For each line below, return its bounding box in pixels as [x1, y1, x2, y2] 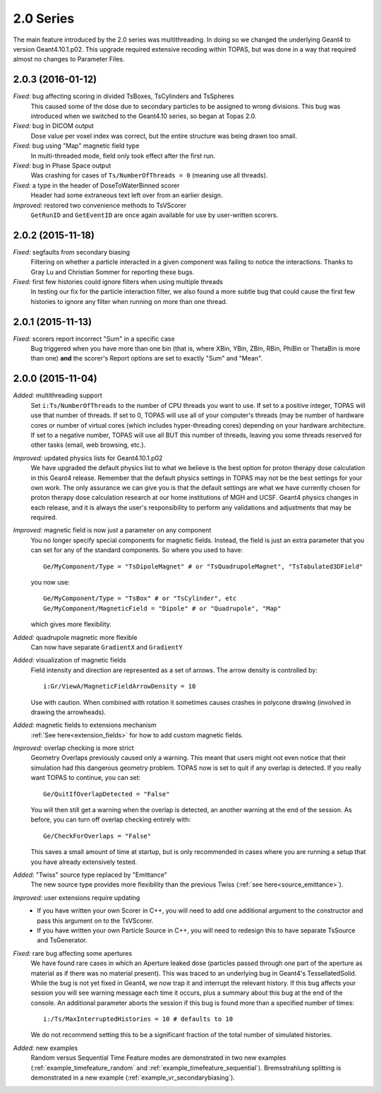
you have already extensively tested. [30, 858, 138, 866]
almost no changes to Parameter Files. [13, 55, 125, 64]
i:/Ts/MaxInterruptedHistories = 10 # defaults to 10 [43, 1015, 233, 1023]
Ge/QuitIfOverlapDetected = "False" [43, 790, 170, 798]
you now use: [30, 578, 70, 587]
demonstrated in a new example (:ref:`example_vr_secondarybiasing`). [30, 1073, 236, 1082]
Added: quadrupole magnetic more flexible [13, 633, 138, 641]
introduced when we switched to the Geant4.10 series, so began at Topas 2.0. [30, 112, 257, 120]
